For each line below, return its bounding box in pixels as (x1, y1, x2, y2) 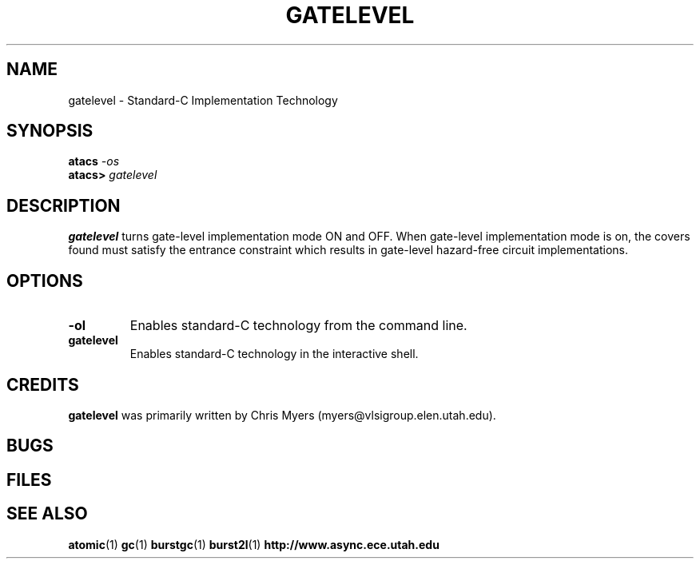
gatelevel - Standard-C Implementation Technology (68, 93, 338, 107)
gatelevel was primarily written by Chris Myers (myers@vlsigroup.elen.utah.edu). (68, 408, 496, 422)
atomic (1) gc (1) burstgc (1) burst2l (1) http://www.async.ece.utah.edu (68, 537, 439, 551)
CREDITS (6, 374, 79, 395)
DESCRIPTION (6, 195, 121, 216)
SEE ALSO (6, 503, 88, 524)
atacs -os (68, 154, 120, 169)
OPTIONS (6, 270, 83, 291)
